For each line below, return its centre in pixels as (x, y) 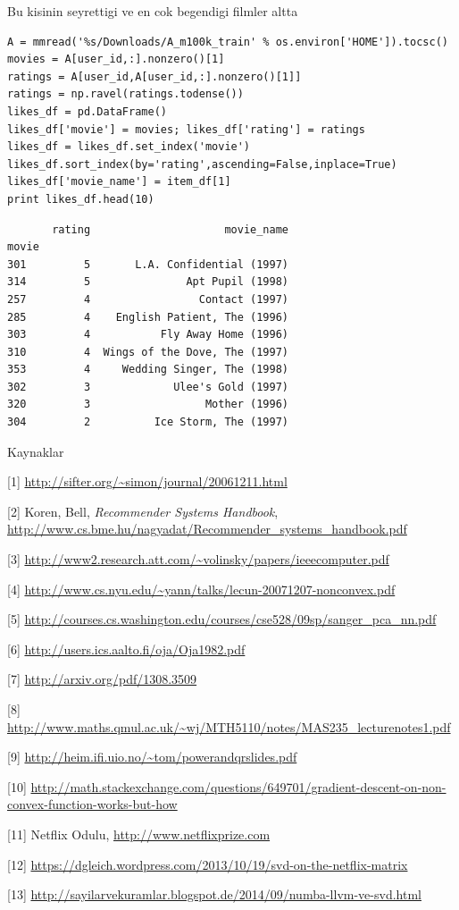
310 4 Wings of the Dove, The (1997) (148, 352)
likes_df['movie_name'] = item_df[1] (119, 182)
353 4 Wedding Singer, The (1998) (148, 370)
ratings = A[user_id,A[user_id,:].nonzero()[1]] (154, 76)
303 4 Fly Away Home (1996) (148, 335)
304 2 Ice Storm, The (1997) (148, 422)
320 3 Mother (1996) (148, 404)
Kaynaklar (36, 451)
